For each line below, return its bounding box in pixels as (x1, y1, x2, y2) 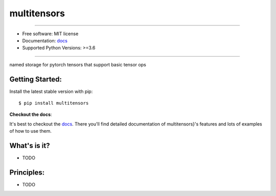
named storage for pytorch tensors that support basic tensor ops (9, 61, 147, 67)
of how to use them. (9, 128, 52, 134)
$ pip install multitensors (18, 100, 89, 106)
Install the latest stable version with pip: (9, 88, 93, 94)
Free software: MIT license (22, 31, 79, 37)
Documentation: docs (22, 37, 67, 43)
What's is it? (9, 141, 50, 150)
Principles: (9, 168, 45, 177)
